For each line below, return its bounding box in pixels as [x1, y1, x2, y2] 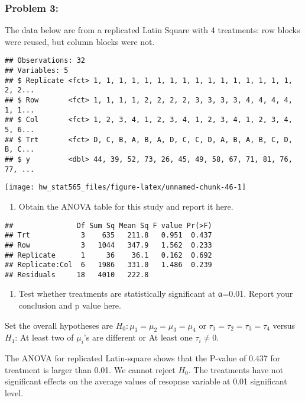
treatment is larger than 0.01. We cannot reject [5, 363, 176, 376]
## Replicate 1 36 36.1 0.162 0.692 [5, 251, 212, 259]
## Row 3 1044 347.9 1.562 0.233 [5, 240, 212, 249]
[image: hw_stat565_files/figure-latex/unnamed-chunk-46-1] [5, 183, 246, 192]
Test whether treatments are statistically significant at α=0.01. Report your [18, 287, 293, 300]
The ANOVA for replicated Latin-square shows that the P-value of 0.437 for [5, 352, 281, 364]
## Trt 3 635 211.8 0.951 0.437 [5, 231, 212, 240]
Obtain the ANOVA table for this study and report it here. [18, 200, 233, 212]
